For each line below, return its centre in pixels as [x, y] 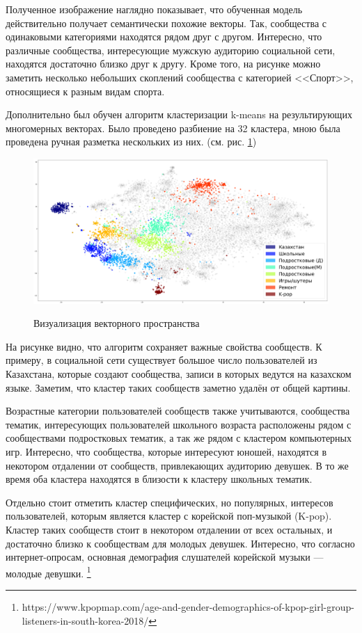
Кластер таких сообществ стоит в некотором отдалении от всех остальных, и [169, 529]
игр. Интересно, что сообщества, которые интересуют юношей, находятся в [166, 451]
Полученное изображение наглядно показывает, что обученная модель [154, 9]
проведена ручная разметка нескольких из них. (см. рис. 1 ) [131, 142]
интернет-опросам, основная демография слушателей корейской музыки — [165, 557]
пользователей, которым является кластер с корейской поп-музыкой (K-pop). [169, 516]
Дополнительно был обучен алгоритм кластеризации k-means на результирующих [179, 114]
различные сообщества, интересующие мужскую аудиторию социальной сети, [171, 50]
